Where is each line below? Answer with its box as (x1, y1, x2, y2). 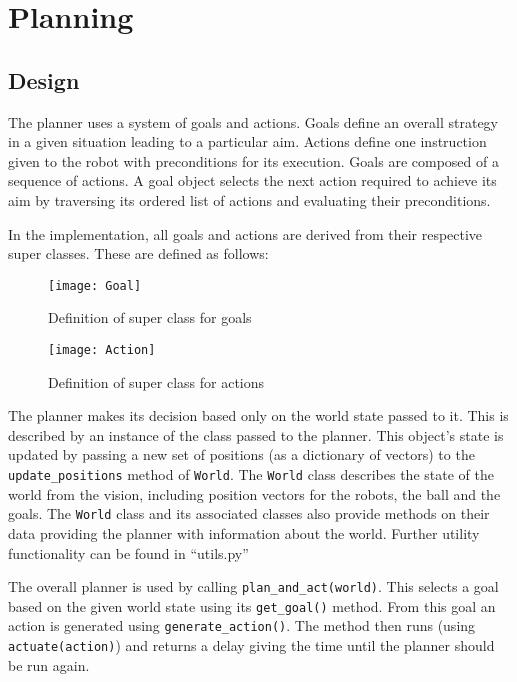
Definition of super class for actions (48, 371, 265, 392)
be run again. (8, 654, 90, 675)
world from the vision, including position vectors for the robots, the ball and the (8, 483, 501, 504)
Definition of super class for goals (48, 307, 252, 328)
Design (8, 64, 80, 95)
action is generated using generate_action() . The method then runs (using (8, 615, 476, 636)
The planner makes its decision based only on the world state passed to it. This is (8, 405, 509, 426)
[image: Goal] (48, 278, 142, 293)
